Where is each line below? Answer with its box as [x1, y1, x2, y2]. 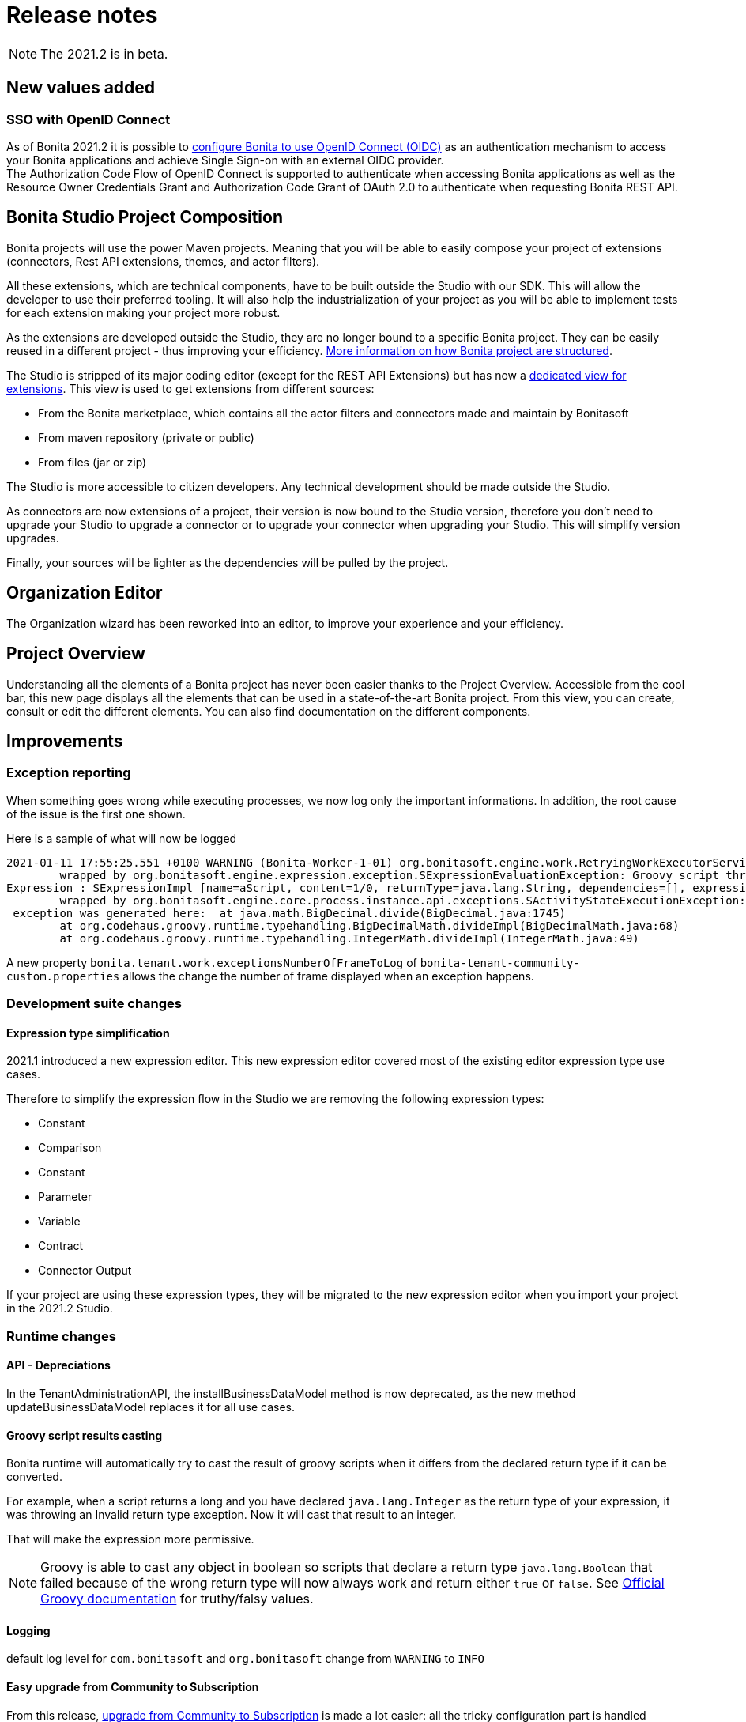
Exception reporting [6, 765, 131, 781]
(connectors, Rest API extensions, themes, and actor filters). [6, 254, 320, 268]
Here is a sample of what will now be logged [6, 831, 237, 845]
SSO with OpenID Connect [6, 111, 171, 127]
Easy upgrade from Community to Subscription [6, 1679, 259, 1694]
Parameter [38, 1190, 92, 1204]
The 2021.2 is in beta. [40, 45, 168, 62]
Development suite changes [6, 995, 182, 1012]
